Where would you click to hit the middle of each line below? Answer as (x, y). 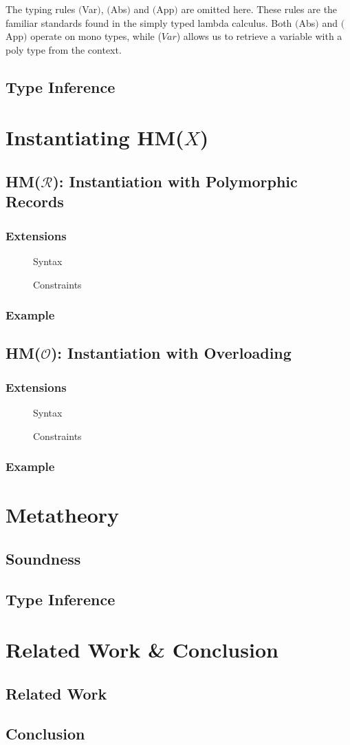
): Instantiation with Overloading (171, 353)
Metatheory (63, 515)
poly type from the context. (64, 49)
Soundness (43, 558)
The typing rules (41, 9)
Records (35, 201)
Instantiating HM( (95, 137)
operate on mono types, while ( (96, 36)
